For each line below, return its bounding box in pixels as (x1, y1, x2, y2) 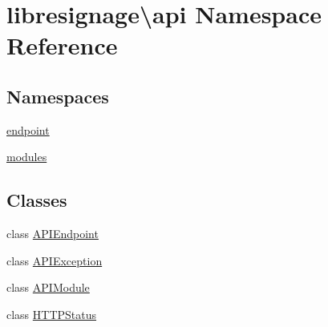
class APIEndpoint (6, 225, 99, 242)
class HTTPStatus (6, 305, 97, 322)
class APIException (6, 252, 103, 268)
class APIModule (6, 279, 90, 296)
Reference (6, 29, 118, 62)
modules (6, 148, 47, 165)
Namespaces (6, 83, 109, 108)
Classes (6, 188, 67, 212)
